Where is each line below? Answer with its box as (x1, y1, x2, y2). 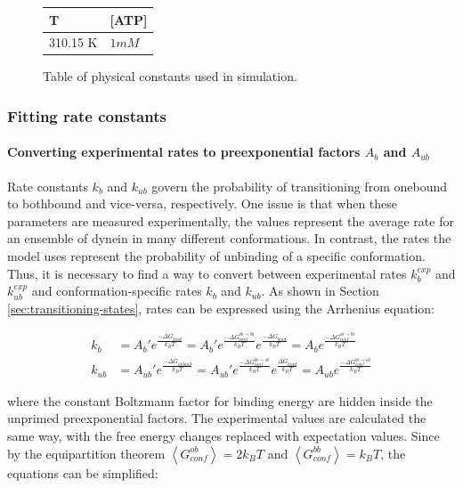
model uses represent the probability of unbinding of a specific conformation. (7, 247, 426, 265)
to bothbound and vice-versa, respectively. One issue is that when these (7, 194, 398, 213)
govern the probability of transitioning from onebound (151, 176, 447, 195)
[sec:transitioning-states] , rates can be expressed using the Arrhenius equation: (7, 298, 435, 317)
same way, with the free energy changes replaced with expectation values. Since (7, 427, 440, 445)
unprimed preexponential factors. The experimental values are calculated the (7, 409, 426, 427)
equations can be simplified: (7, 463, 158, 482)
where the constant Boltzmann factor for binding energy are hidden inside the (7, 391, 433, 410)
